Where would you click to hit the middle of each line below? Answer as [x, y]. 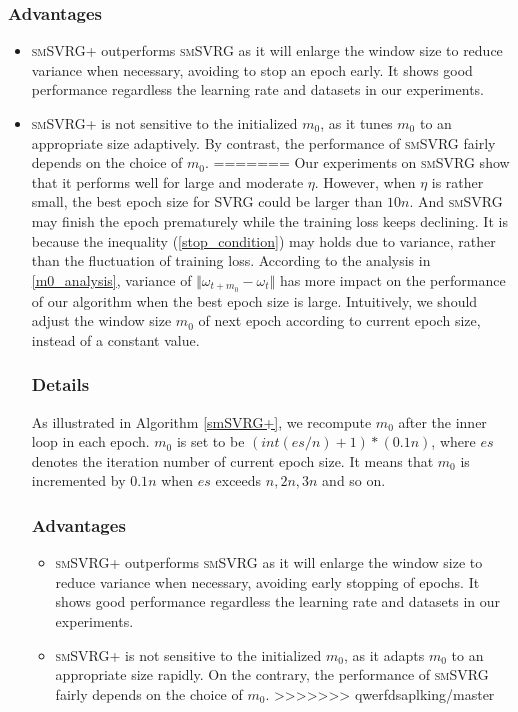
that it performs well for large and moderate [167, 181]
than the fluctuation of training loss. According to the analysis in [231, 260]
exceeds [238, 480]
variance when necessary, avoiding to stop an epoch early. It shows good [252, 69]
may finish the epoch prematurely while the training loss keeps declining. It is [269, 220]
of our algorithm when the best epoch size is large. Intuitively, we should [254, 300]
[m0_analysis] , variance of [111, 279]
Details [60, 384]
